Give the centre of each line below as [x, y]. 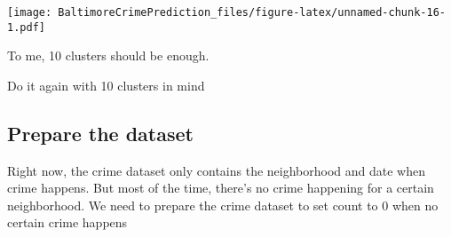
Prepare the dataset [100, 133]
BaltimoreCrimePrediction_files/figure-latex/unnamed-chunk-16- [252, 12]
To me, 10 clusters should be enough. [108, 55]
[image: [30, 12]
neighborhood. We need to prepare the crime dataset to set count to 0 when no [223, 205]
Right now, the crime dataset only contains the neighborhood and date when [217, 170]
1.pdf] [26, 27]
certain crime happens [67, 222]
